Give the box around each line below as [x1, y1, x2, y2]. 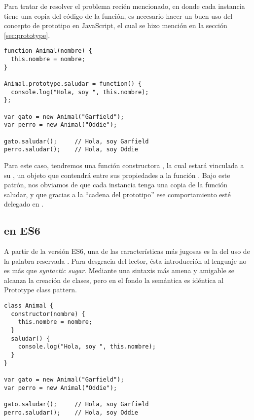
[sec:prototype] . [4, 30, 50, 40]
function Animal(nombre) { [4, 47, 92, 55]
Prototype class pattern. [4, 284, 77, 295]
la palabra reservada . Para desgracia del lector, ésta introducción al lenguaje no [4, 255, 247, 266]
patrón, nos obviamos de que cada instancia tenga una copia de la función [4, 179, 227, 190]
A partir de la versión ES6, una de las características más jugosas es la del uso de [4, 246, 250, 256]
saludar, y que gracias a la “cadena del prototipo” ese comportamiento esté [4, 189, 231, 199]
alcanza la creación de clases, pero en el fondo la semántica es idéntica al [4, 275, 224, 285]
